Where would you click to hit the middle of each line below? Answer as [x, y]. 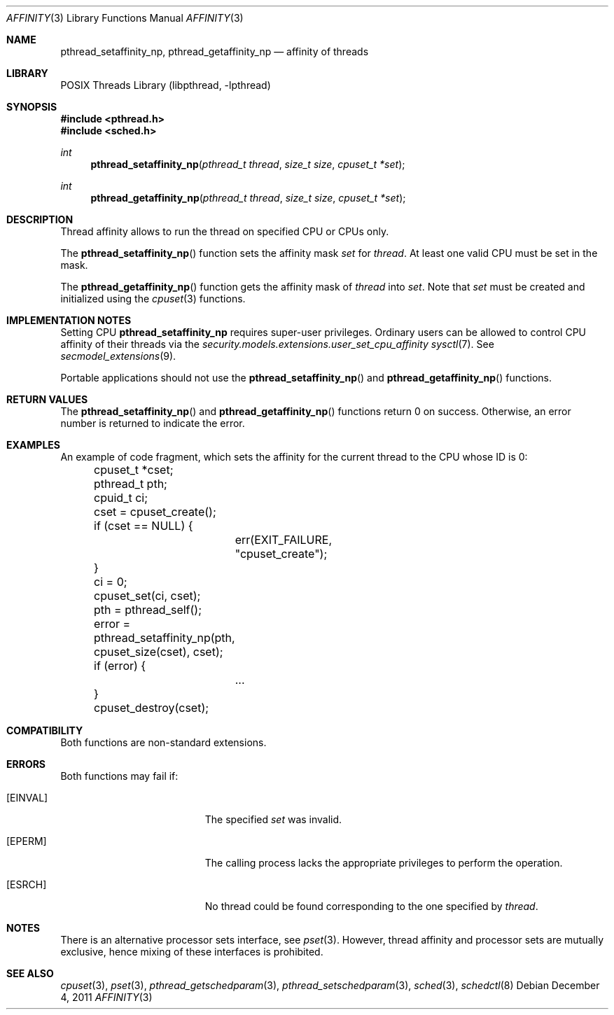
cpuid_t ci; [121, 498]
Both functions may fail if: [119, 776]
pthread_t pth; [131, 484]
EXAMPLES [33, 445]
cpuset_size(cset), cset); [159, 652]
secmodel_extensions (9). [118, 356]
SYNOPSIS [32, 107]
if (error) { [120, 666]
